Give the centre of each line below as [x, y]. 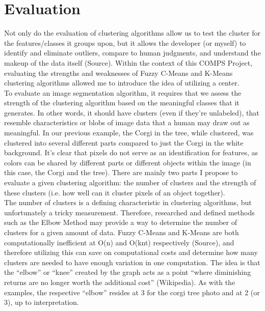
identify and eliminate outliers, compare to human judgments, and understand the [132, 53]
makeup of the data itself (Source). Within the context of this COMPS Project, [128, 62]
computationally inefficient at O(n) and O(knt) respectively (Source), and [119, 242]
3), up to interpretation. [42, 302]
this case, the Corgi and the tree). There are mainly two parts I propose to [121, 172]
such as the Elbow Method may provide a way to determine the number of [121, 222]
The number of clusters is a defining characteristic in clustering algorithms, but [128, 202]
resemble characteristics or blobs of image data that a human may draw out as [127, 122]
